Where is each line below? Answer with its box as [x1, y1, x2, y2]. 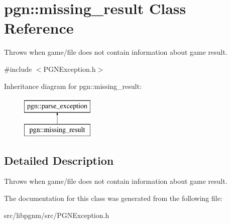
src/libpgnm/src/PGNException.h [4, 209, 109, 220]
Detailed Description [4, 152, 114, 168]
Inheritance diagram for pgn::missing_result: [4, 80, 142, 91]
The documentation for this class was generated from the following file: [4, 193, 222, 203]
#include [4, 63, 32, 74]
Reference [4, 18, 74, 38]
